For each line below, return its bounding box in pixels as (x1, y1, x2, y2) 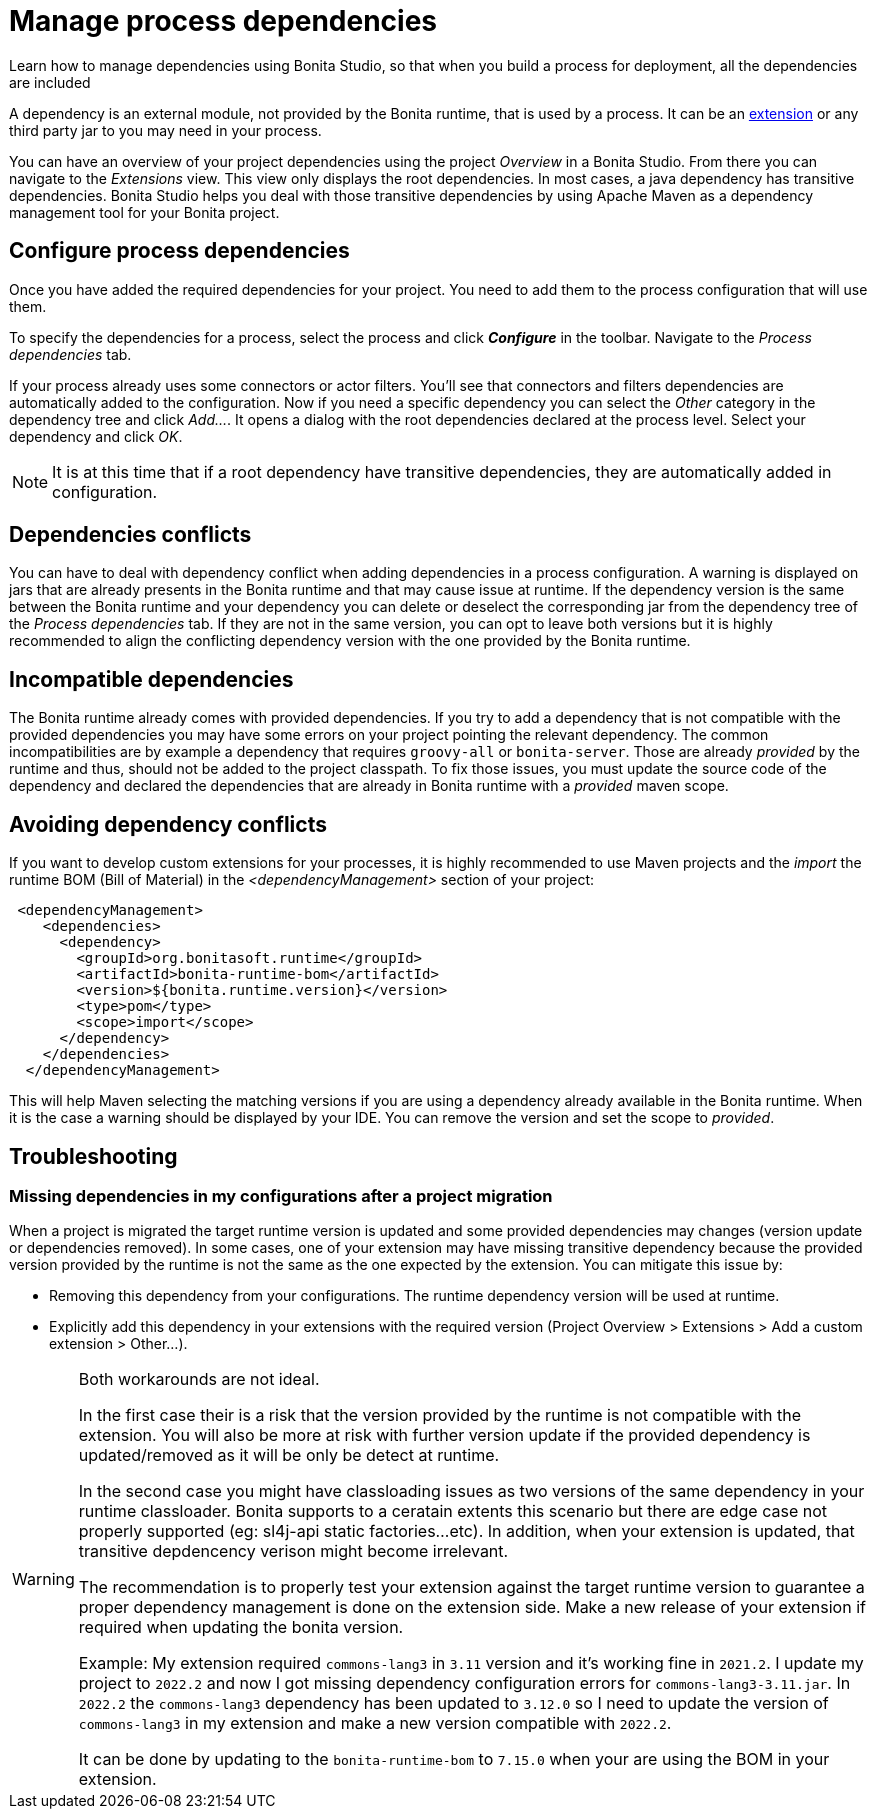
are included (9, 73, 91, 91)
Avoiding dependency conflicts (9, 811, 327, 837)
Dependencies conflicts (9, 522, 252, 548)
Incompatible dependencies (9, 666, 294, 692)
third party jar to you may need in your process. (9, 121, 322, 139)
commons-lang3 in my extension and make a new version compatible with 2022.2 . (78, 1713, 672, 1734)
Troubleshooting (9, 1143, 178, 1169)
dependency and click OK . (9, 427, 183, 445)
